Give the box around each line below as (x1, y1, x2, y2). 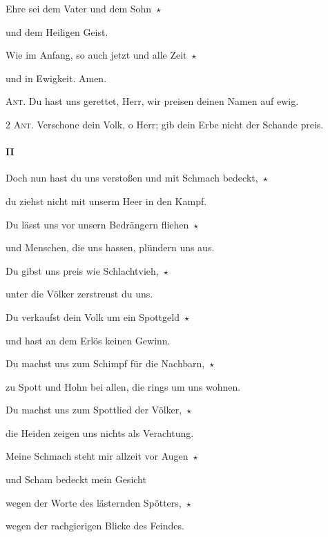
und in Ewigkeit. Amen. (6, 70, 107, 85)
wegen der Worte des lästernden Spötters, (6, 495, 182, 509)
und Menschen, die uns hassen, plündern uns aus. (6, 240, 215, 255)
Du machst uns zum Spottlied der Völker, (6, 402, 182, 417)
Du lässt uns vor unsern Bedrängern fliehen (6, 217, 189, 231)
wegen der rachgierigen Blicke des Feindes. (6, 518, 184, 533)
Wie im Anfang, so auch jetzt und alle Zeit (6, 48, 187, 62)
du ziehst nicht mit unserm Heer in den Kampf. (6, 193, 207, 208)
